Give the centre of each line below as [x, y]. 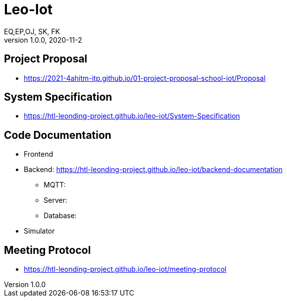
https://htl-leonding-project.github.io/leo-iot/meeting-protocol [125, 269]
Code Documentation [58, 135]
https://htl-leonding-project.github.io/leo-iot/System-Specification [132, 116]
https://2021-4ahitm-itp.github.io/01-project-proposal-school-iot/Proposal [145, 78]
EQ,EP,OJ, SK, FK [32, 31]
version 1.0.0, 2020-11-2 [43, 40]
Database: [60, 216]
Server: [56, 200]
